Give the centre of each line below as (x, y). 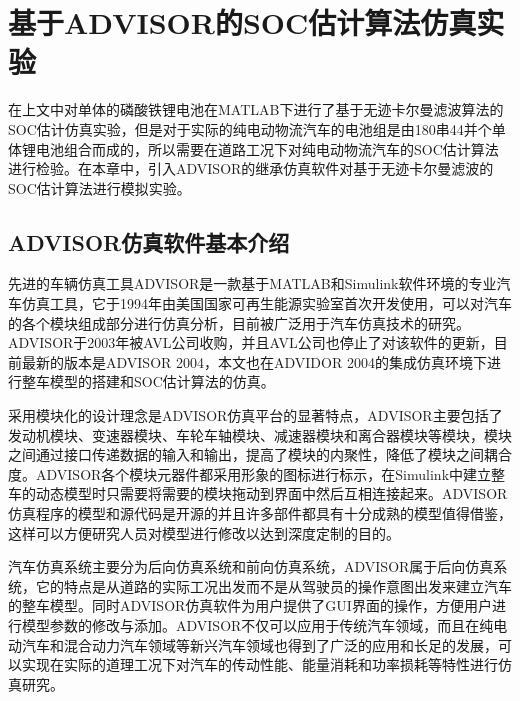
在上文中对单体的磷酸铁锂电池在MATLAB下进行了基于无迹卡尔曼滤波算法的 (256, 109)
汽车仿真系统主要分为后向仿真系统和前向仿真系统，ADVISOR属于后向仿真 (251, 566)
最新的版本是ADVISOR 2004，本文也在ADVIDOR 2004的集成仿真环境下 (254, 361)
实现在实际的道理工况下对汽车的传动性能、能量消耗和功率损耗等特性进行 (259, 664)
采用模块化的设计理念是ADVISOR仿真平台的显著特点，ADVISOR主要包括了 (255, 415)
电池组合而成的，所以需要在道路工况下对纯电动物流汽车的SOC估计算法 (267, 148)
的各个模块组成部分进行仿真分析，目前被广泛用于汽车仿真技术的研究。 (239, 322)
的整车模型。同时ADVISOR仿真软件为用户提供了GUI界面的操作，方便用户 (250, 605)
